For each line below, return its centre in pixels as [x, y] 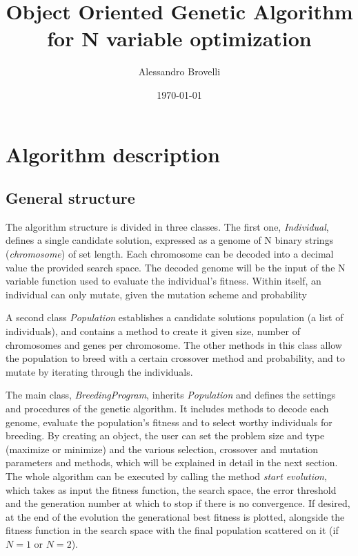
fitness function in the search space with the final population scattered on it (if [172, 530]
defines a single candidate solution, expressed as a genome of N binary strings [170, 240]
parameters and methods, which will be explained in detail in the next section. [172, 462]
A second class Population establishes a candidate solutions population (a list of [175, 317]
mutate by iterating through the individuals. [99, 371]
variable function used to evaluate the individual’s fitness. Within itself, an [163, 281]
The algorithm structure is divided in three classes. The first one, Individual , [167, 226]
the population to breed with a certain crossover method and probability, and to [175, 358]
